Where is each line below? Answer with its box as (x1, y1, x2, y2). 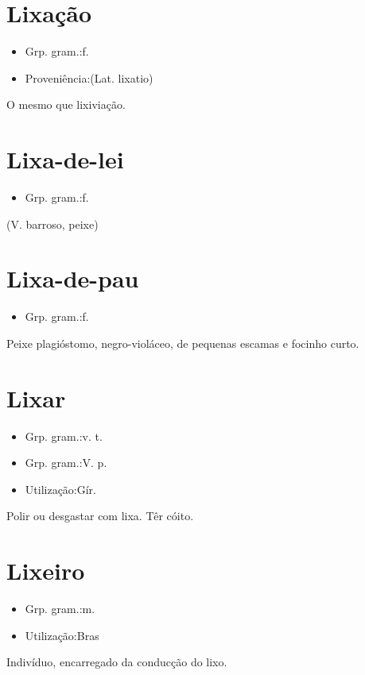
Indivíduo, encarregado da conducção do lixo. (6, 654, 227, 670)
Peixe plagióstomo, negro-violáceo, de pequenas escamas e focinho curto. (6, 334, 359, 351)
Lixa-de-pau (6, 262, 139, 295)
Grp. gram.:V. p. (25, 454, 107, 471)
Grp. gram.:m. (25, 600, 95, 617)
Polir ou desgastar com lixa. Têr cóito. (6, 507, 194, 524)
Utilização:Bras (25, 627, 99, 643)
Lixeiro (6, 554, 85, 587)
